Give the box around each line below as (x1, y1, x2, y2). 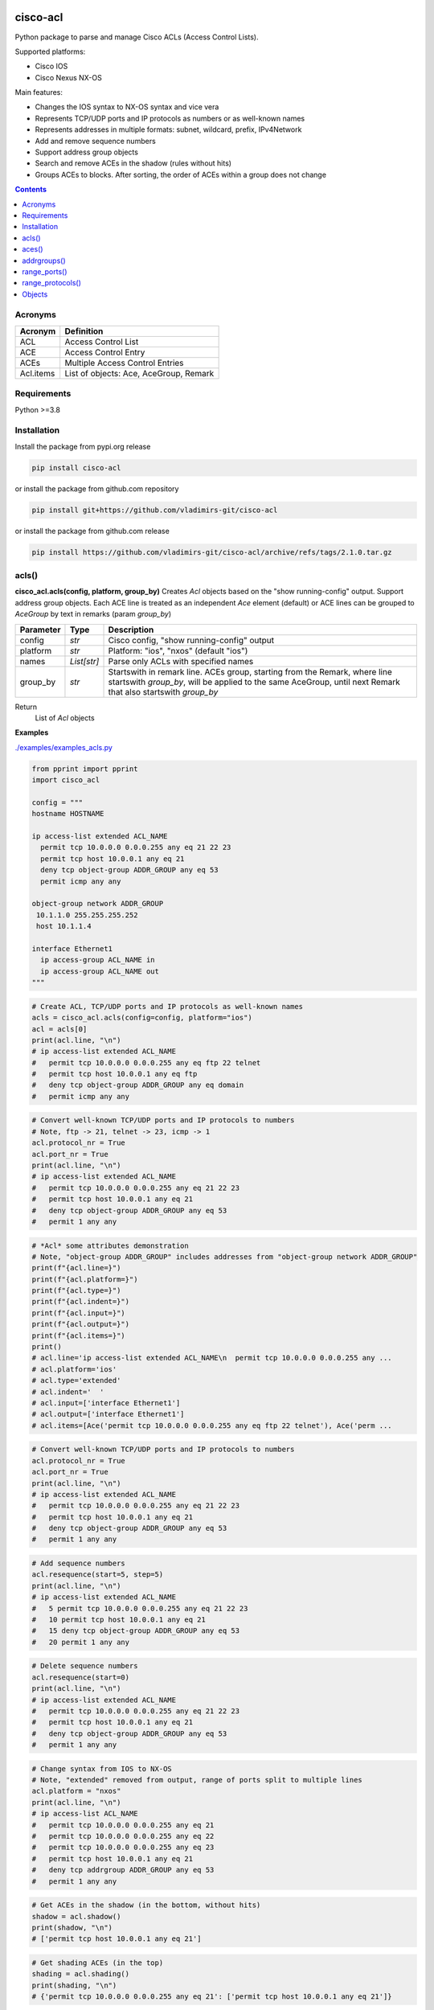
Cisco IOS (35, 61, 68, 72)
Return (14, 702, 38, 712)
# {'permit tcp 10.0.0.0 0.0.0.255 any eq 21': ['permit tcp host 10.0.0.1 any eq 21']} (31, 1992, 393, 2001)
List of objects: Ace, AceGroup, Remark (64, 367, 215, 379)
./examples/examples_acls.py (14, 742, 113, 752)
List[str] (69, 655, 100, 667)
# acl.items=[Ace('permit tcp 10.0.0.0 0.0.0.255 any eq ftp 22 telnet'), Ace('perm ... (31, 1421, 393, 1430)
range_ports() (22, 266, 68, 277)
